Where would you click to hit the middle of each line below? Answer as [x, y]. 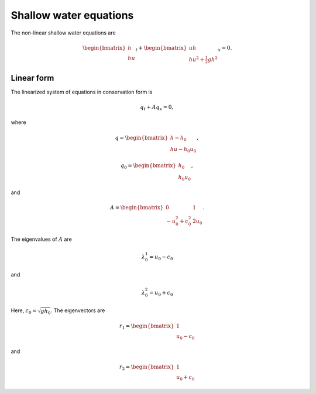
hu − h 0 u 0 [183, 150]
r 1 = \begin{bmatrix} [147, 326]
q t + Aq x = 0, [157, 108]
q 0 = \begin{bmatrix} [148, 166]
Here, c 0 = [24, 311]
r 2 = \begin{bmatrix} [147, 367]
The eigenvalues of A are [42, 239]
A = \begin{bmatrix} [137, 208]
